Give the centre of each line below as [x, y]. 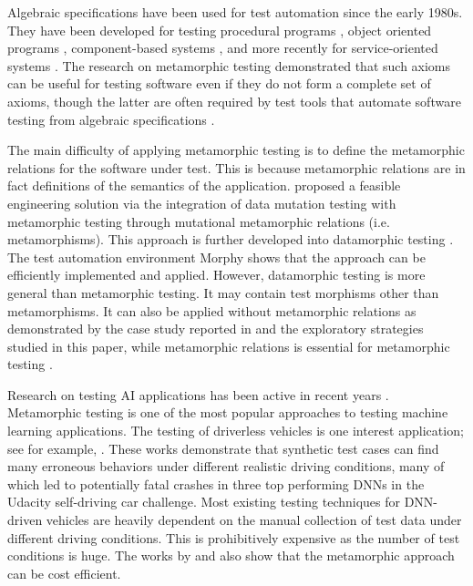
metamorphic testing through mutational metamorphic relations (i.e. [199, 221]
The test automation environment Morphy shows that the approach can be [216, 257]
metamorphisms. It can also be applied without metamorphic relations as [212, 310]
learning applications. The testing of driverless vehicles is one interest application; [236, 431]
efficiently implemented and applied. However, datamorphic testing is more [216, 275]
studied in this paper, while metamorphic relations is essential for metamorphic [229, 346]
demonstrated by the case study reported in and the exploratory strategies [216, 329]
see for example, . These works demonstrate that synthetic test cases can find [223, 448]
